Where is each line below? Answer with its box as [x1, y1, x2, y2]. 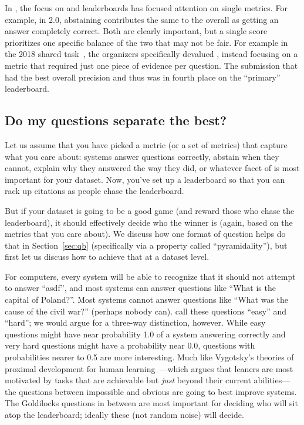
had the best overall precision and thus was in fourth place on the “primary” [5, 71, 281, 83]
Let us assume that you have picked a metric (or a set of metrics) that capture [5, 138, 288, 150]
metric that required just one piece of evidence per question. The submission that [5, 59, 298, 71]
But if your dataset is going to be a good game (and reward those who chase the [5, 204, 295, 216]
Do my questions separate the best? [5, 111, 227, 129]
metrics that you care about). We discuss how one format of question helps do [5, 227, 286, 240]
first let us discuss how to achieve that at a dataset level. [5, 250, 210, 263]
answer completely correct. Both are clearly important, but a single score [5, 25, 268, 37]
